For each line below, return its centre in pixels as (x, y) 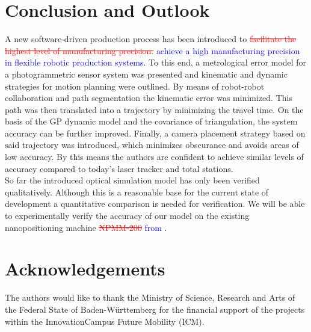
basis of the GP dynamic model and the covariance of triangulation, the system (151, 121)
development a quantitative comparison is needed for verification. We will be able (155, 204)
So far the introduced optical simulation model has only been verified (132, 180)
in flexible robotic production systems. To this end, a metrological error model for (156, 62)
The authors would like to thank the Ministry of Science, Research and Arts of (150, 297)
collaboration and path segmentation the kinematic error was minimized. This (149, 98)
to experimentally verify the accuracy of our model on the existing (127, 216)
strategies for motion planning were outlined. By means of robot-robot (135, 86)
